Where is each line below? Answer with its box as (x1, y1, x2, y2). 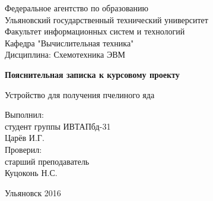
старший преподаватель (5, 155, 90, 167)
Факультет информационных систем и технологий (5, 25, 185, 37)
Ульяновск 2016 (5, 186, 61, 199)
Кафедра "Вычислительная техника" (5, 36, 134, 49)
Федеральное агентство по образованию (5, 2, 148, 14)
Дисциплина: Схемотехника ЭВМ (5, 48, 125, 61)
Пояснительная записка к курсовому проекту (5, 68, 180, 80)
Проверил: (5, 143, 42, 155)
